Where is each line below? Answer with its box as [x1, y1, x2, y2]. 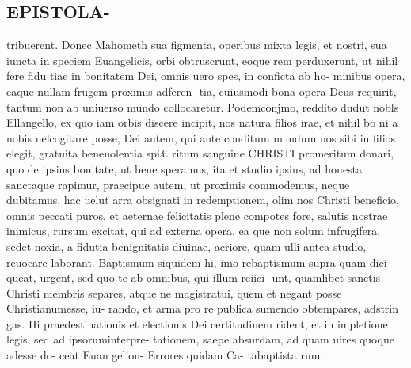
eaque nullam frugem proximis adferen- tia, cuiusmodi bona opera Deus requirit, [6, 82, 397, 99]
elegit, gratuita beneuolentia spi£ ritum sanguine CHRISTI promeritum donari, [6, 145, 394, 161]
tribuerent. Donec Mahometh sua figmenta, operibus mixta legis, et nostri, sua [6, 36, 387, 53]
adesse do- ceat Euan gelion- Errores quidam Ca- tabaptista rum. [6, 347, 324, 363]
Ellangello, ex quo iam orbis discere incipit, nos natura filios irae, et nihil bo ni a [6, 114, 398, 131]
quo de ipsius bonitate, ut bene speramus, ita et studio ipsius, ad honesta [6, 160, 363, 176]
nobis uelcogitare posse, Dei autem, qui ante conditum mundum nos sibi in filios [6, 129, 396, 146]
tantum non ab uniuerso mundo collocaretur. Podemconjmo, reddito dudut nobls [6, 98, 399, 115]
